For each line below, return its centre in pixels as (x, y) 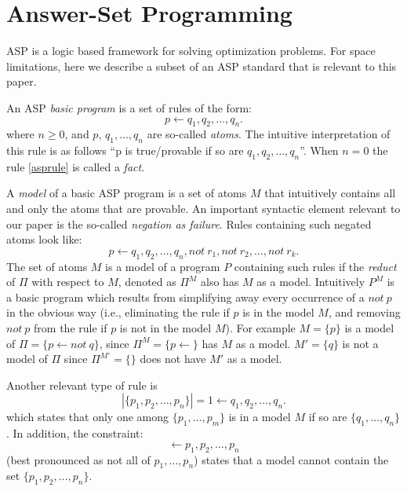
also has (220, 282)
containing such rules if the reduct (315, 266)
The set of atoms (47, 266)
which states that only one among (88, 417)
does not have (173, 359)
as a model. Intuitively (311, 282)
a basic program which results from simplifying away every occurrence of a (185, 297)
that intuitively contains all (330, 193)
